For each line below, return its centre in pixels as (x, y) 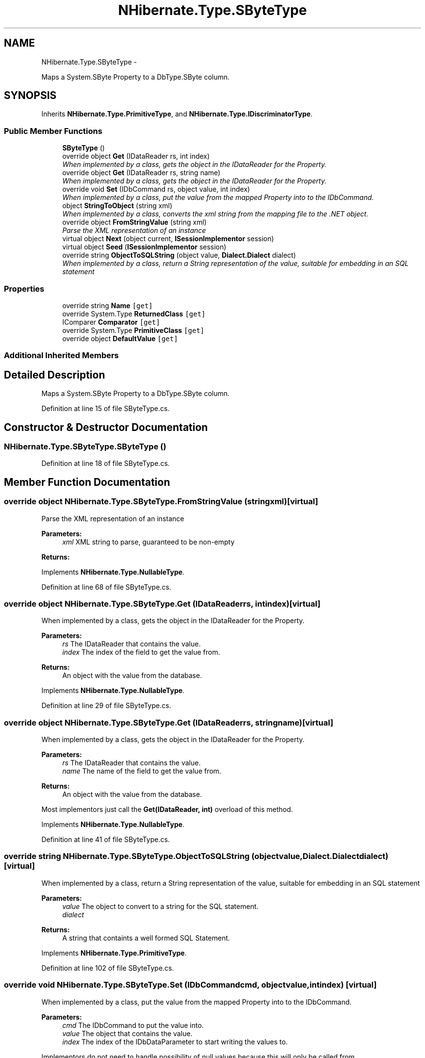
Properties (24, 289)
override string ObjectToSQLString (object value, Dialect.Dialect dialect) (179, 255)
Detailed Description (55, 375)
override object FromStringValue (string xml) (134, 222)
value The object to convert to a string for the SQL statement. (160, 906)
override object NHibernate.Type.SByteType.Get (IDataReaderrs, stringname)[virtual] (169, 722)
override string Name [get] (107, 305)
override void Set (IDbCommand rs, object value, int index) (156, 189)
